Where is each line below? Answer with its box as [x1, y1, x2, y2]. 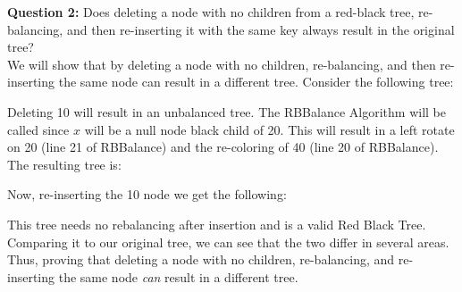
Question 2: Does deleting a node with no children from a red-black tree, [7, 3, 415, 21]
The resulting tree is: [7, 154, 122, 173]
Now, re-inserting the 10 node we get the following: [7, 185, 287, 204]
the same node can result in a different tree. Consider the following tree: [58, 72, 454, 91]
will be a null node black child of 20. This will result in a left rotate [84, 120, 455, 138]
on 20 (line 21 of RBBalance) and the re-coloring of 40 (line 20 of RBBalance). [7, 138, 439, 156]
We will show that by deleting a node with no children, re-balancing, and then [7, 54, 436, 73]
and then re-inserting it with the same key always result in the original [66, 20, 455, 38]
